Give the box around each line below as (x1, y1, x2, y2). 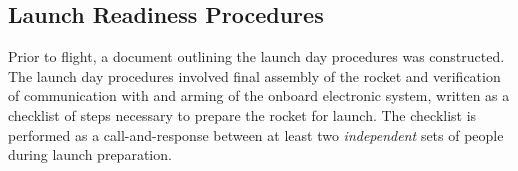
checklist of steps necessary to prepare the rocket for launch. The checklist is (8, 104, 477, 125)
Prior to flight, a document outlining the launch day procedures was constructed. (8, 46, 505, 67)
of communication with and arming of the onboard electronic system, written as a (8, 85, 510, 106)
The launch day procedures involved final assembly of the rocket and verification (8, 65, 501, 86)
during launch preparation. (8, 144, 172, 165)
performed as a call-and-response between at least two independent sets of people (8, 124, 504, 145)
